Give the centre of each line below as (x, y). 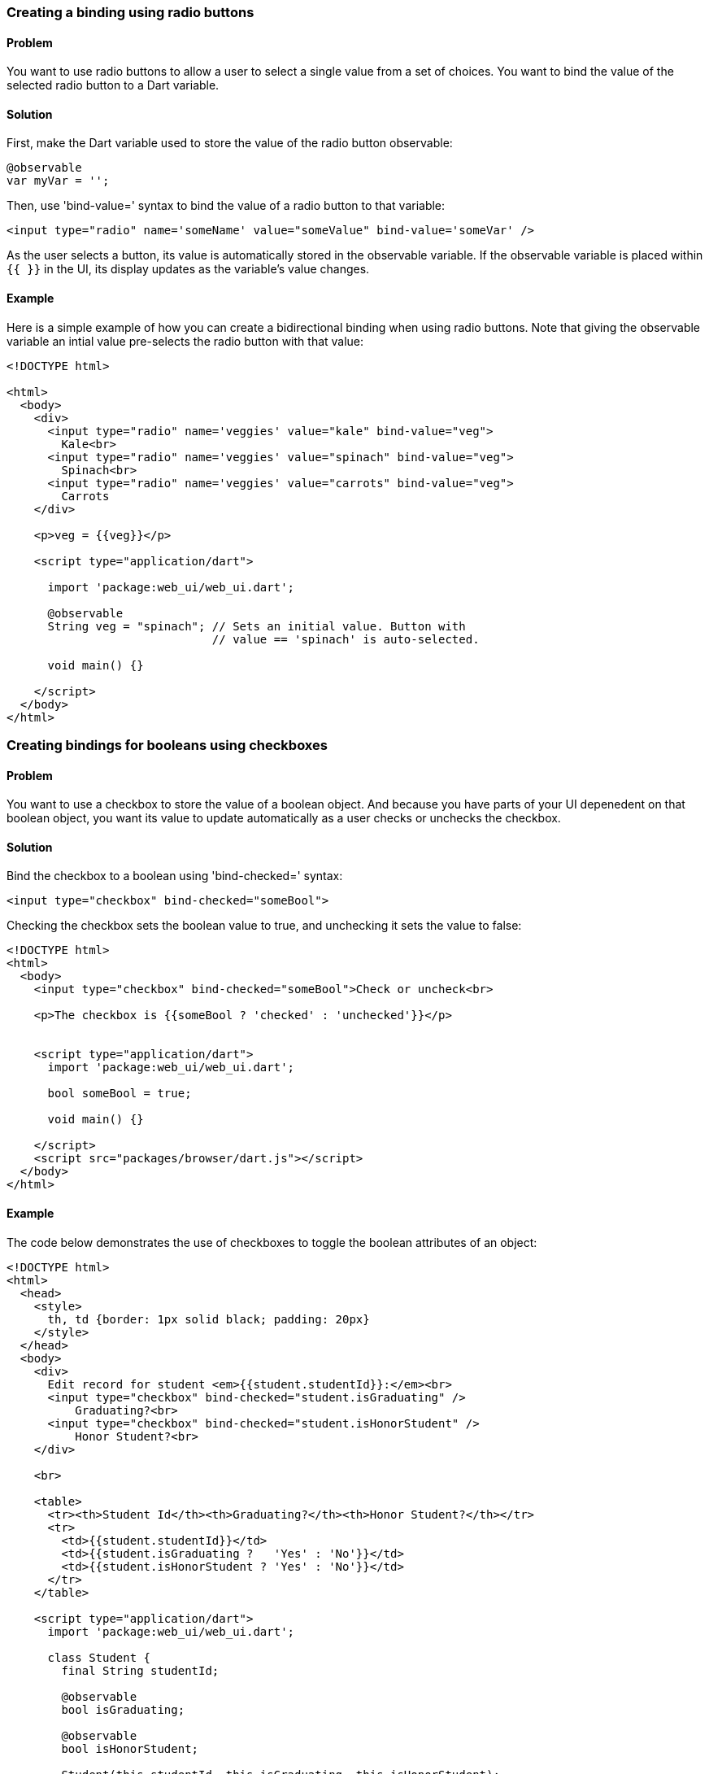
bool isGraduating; (123, 1709)
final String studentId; (140, 1670)
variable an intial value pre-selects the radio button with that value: (185, 341)
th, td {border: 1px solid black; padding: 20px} (209, 1319)
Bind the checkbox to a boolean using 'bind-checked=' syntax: (175, 876)
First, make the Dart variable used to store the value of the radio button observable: (230, 143)
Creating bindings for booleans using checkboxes (167, 745)
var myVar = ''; (58, 181)
